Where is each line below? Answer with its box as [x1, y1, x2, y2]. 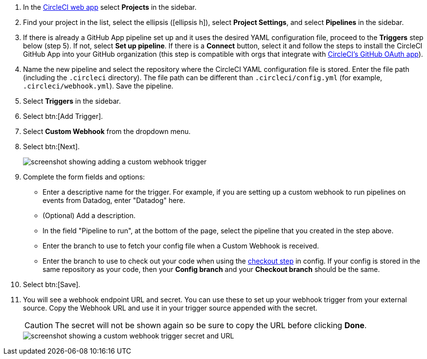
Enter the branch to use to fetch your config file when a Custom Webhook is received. [43, 242, 319, 250]
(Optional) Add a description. [43, 211, 136, 220]
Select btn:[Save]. [23, 280, 81, 289]
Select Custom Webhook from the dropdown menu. [23, 127, 191, 135]
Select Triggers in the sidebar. [23, 97, 121, 105]
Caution [24, 320, 53, 330]
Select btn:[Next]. [23, 142, 80, 151]
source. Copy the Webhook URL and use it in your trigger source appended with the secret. [23, 304, 317, 312]
